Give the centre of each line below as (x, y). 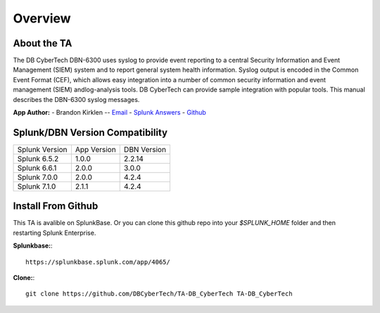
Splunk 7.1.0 (37, 186)
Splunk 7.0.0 (38, 177)
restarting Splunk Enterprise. (55, 233)
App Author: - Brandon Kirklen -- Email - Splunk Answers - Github (110, 113)
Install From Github (56, 206)
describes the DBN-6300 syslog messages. (76, 99)
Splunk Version (42, 149)
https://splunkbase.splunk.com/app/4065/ (98, 262)
